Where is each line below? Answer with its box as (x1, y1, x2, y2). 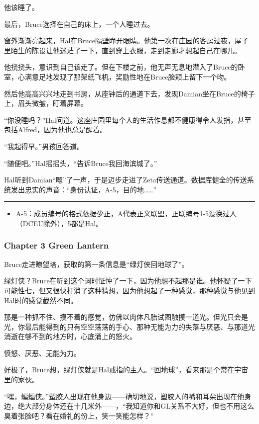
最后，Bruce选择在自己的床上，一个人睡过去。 (4, 18, 154, 29)
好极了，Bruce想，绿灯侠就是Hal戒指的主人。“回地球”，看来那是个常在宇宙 (4, 364, 249, 375)
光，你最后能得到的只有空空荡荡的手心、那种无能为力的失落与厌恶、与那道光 (4, 321, 255, 332)
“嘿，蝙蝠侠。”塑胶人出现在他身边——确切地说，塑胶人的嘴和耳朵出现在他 (4, 391, 245, 401)
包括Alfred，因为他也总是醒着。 (4, 124, 107, 135)
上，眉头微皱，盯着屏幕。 (4, 98, 88, 108)
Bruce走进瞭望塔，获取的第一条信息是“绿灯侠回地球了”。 (4, 258, 189, 269)
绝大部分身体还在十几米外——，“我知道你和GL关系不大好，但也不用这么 (17, 401, 255, 411)
